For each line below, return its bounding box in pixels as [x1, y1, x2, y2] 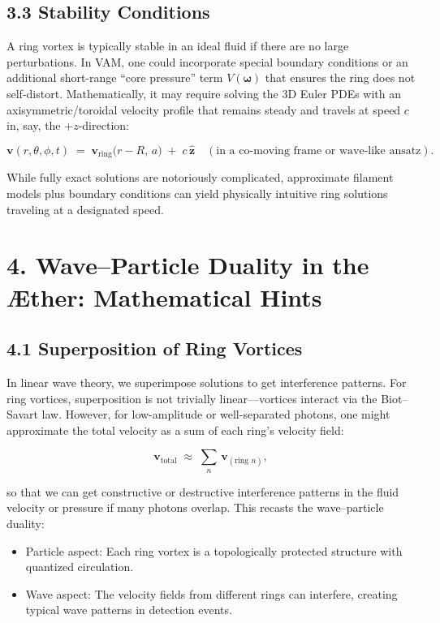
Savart [6, 406, 38, 423]
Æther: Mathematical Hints [6, 280, 322, 313]
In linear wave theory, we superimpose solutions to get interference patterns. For [6, 373, 407, 390]
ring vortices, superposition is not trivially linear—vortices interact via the [6, 389, 377, 406]
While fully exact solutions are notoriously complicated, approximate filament [6, 169, 394, 186]
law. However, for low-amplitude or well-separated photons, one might [41, 406, 390, 423]
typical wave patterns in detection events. [25, 601, 232, 618]
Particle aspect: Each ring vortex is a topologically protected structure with [25, 542, 403, 559]
